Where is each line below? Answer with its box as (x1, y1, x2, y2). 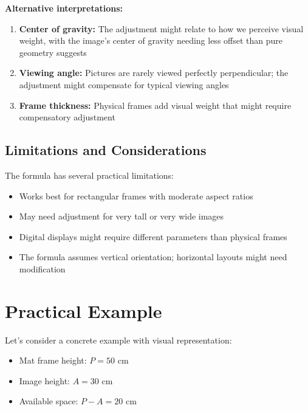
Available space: (19, 395, 78, 407)
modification (19, 262, 66, 275)
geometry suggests (19, 46, 87, 58)
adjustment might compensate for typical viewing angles (19, 78, 229, 91)
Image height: (19, 374, 70, 387)
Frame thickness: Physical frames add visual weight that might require (19, 98, 292, 111)
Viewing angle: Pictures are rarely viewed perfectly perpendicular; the (19, 66, 289, 79)
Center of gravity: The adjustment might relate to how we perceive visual (19, 22, 304, 35)
